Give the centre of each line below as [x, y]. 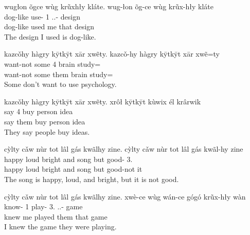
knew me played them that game [56, 216]
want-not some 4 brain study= [52, 64]
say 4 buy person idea [39, 111]
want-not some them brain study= [59, 74]
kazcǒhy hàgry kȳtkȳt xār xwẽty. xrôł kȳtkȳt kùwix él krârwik [103, 101]
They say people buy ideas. [47, 131]
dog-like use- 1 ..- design [42, 16]
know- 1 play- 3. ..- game [43, 206]
